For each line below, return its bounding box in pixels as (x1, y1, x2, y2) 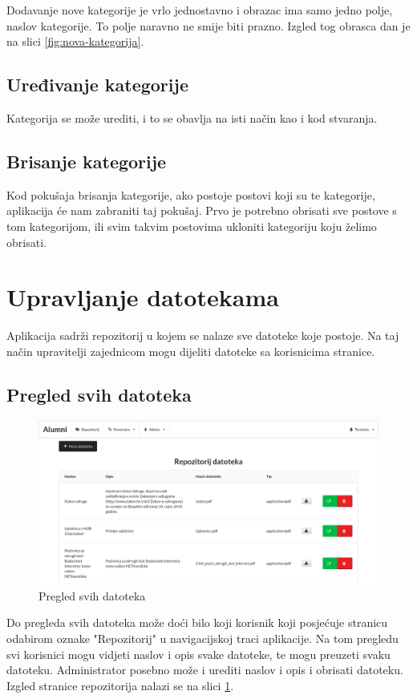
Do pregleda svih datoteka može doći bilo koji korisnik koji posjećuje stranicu (6, 614, 388, 631)
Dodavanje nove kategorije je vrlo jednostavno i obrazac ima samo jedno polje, (6, 2, 393, 18)
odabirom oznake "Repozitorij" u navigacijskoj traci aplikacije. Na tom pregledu (6, 630, 399, 646)
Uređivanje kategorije (6, 72, 188, 97)
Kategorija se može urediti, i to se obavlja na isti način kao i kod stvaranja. (6, 109, 378, 126)
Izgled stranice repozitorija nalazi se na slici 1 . (6, 677, 234, 693)
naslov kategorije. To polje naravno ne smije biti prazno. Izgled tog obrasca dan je (6, 17, 411, 34)
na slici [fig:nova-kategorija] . (6, 33, 144, 50)
